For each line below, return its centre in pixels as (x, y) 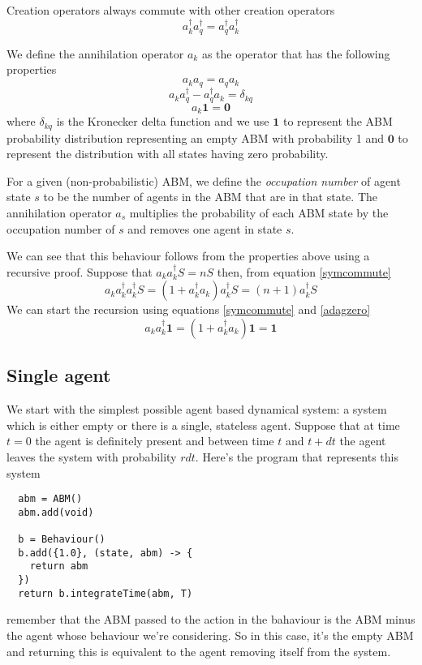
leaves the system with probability (92, 456)
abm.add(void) (56, 512)
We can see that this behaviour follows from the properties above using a (188, 256)
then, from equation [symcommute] (304, 271)
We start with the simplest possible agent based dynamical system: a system (197, 409)
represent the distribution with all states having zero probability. (168, 154)
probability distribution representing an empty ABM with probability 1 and (195, 137)
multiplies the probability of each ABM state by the (259, 213)
